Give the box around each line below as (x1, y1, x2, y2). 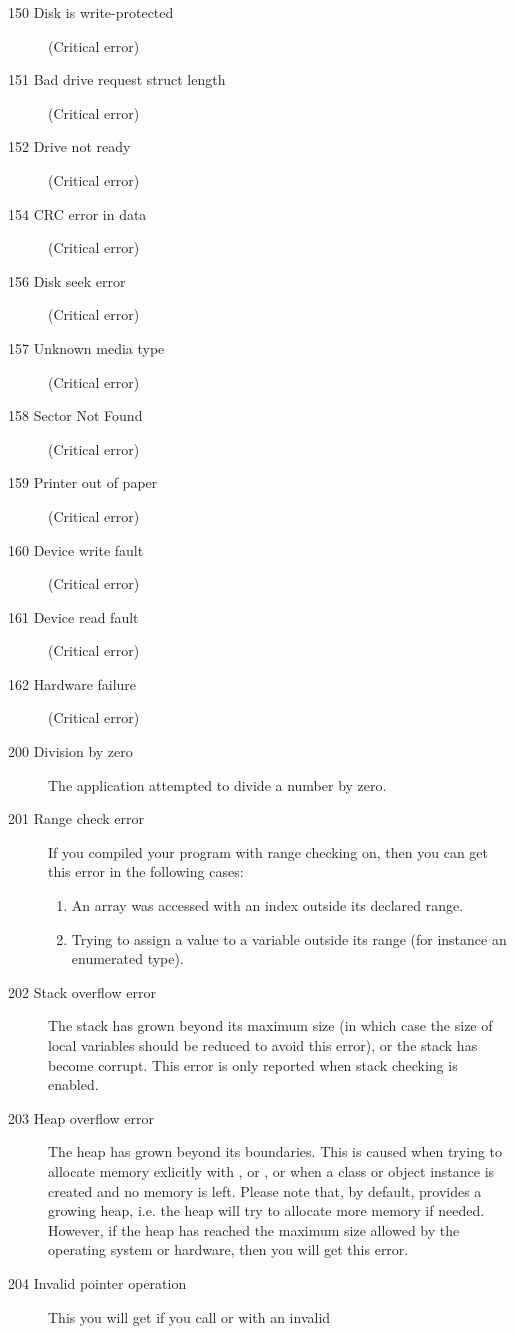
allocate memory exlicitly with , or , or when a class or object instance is (48, 1160, 495, 1181)
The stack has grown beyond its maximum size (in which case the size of (48, 1015, 493, 1036)
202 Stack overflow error (8, 981, 156, 1002)
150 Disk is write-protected (8, 2, 174, 22)
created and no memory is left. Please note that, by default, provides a (48, 1180, 482, 1201)
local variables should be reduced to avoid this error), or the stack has (48, 1035, 478, 1055)
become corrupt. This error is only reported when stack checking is (48, 1054, 458, 1075)
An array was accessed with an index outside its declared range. (71, 895, 464, 916)
